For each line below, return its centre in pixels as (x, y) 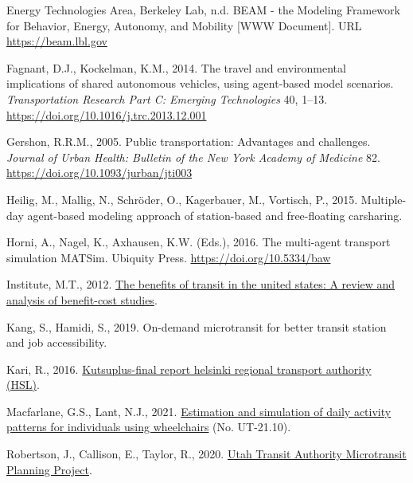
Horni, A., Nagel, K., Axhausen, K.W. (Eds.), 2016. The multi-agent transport (199, 242)
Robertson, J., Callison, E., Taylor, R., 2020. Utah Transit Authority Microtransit (206, 454)
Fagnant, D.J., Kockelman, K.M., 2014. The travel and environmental (176, 67)
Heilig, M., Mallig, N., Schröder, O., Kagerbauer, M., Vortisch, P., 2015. (182, 199)
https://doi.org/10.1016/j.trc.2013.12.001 (107, 114)
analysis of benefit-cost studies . (82, 299)
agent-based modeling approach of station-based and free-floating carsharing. (215, 215)
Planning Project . (49, 469)
